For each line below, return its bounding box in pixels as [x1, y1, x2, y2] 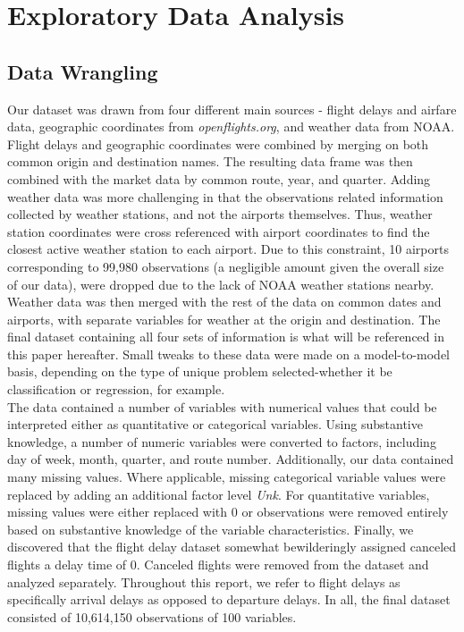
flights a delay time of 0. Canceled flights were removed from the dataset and [7, 555, 429, 574]
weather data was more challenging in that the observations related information [7, 187, 443, 206]
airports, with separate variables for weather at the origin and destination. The [7, 309, 441, 328]
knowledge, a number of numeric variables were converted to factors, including [7, 432, 436, 451]
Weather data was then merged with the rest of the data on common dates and [7, 292, 442, 311]
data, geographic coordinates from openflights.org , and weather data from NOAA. [7, 117, 455, 136]
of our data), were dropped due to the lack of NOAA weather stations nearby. [7, 274, 434, 293]
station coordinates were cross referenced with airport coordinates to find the [7, 222, 430, 240]
